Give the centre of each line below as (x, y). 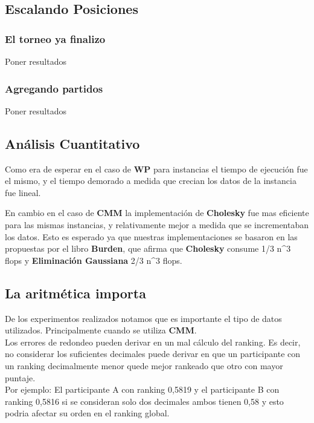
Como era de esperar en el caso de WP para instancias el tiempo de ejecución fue (156, 169)
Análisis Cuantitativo (72, 143)
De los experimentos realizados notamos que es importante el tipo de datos (143, 318)
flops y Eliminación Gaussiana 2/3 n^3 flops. (94, 260)
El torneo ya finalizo (55, 38)
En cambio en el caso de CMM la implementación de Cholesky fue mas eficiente (157, 213)
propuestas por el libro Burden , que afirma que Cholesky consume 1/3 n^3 (148, 248)
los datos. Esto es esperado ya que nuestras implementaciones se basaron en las (151, 236)
